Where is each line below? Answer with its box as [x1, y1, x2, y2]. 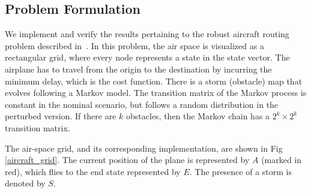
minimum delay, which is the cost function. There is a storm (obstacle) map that [5, 74, 303, 87]
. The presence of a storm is [189, 165, 292, 177]
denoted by [5, 177, 46, 189]
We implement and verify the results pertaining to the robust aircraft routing [5, 28, 289, 40]
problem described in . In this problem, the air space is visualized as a [5, 39, 264, 52]
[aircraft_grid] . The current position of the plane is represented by [5, 153, 250, 166]
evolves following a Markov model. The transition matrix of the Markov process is [5, 86, 307, 99]
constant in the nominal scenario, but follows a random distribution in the [5, 98, 279, 110]
